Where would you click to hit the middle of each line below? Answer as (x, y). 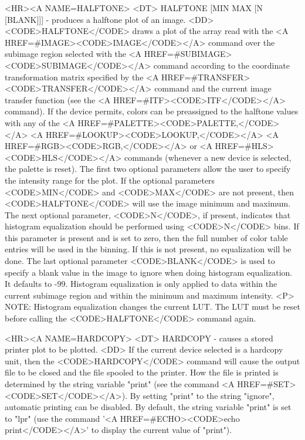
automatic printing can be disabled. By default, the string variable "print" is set (148, 407)
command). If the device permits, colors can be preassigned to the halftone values (152, 111)
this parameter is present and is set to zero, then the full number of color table (146, 237)
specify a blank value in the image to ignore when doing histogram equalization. (149, 272)
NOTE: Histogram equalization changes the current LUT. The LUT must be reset (152, 307)
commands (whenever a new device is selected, (208, 157)
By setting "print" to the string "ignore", (202, 395)
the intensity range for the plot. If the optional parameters (110, 180)
